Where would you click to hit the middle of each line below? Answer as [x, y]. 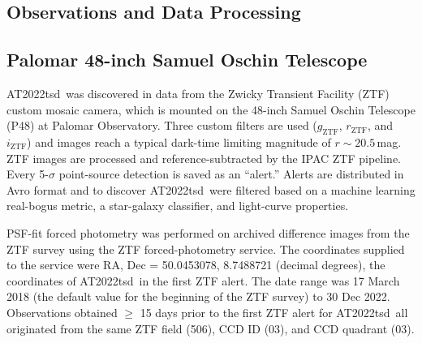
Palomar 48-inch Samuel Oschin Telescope [187, 60]
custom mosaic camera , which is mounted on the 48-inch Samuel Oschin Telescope [211, 109]
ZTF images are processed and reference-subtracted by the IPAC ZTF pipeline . [204, 158]
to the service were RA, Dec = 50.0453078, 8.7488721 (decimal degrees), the [196, 265]
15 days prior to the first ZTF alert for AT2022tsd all [274, 312]
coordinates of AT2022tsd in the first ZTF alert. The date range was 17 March [203, 280]
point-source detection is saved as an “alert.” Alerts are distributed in [231, 174]
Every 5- [28, 174]
